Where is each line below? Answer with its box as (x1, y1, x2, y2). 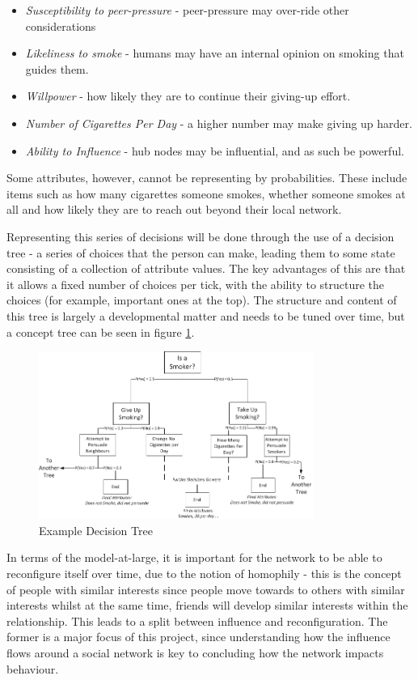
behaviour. (6, 660, 59, 677)
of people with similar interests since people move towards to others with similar (6, 580, 405, 597)
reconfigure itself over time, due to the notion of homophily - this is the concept (6, 565, 402, 582)
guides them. (25, 60, 89, 77)
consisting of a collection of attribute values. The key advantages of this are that (6, 260, 406, 277)
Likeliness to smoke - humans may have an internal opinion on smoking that (25, 45, 404, 62)
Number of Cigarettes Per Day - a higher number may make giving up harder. (25, 114, 412, 131)
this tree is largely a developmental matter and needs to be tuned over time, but (6, 307, 405, 324)
